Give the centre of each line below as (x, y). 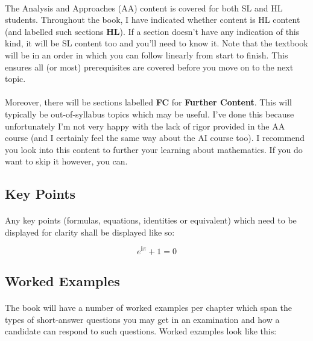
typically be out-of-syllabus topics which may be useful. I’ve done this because (150, 114)
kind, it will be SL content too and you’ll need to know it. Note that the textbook (156, 43)
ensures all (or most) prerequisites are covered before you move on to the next (149, 67)
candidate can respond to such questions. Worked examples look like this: (141, 331)
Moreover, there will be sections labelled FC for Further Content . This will (148, 102)
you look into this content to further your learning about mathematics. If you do (154, 149)
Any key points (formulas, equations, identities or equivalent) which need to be (151, 220)
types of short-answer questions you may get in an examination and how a (142, 319)
